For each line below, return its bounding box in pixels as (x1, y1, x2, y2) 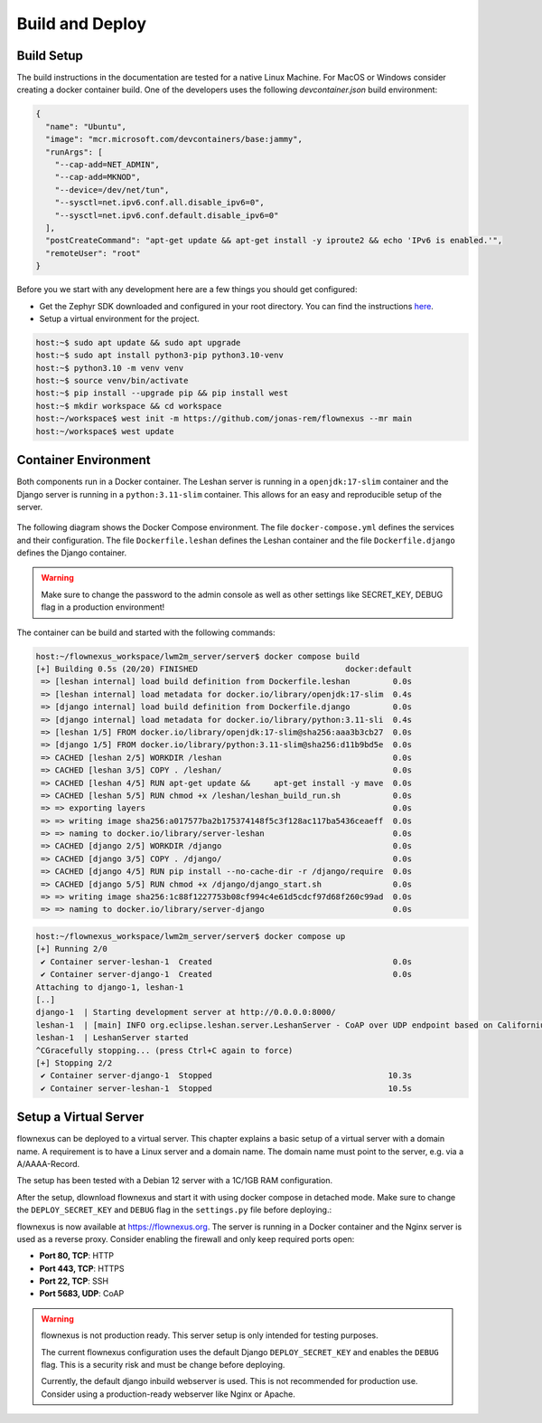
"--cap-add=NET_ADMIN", (54, 159, 160, 169)
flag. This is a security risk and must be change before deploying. (41, 1360, 285, 1371)
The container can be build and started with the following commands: (16, 627, 276, 638)
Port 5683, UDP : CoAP (39, 1288, 125, 1299)
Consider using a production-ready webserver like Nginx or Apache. (41, 1389, 295, 1399)
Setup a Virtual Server (16, 1109, 145, 1125)
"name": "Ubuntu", (45, 121, 126, 131)
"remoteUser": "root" (45, 248, 142, 258)
